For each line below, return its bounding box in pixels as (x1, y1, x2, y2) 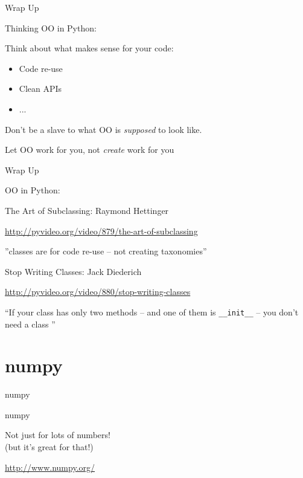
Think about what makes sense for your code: (5, 42, 174, 54)
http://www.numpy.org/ (5, 460, 95, 473)
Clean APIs (19, 82, 62, 95)
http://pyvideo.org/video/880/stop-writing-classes (5, 285, 191, 298)
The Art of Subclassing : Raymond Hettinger (5, 204, 169, 216)
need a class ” (5, 317, 56, 330)
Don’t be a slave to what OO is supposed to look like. (5, 123, 202, 135)
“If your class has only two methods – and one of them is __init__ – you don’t (5, 305, 299, 318)
